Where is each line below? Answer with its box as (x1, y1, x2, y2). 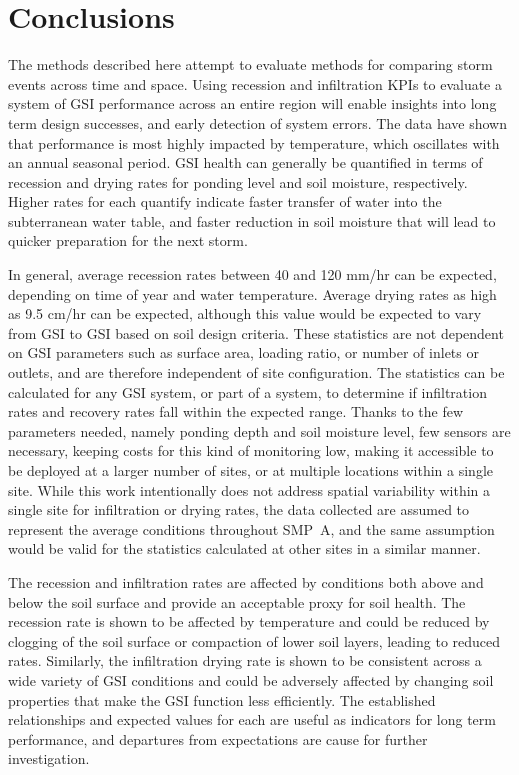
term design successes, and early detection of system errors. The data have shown (8, 112, 507, 133)
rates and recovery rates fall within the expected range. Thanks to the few (8, 401, 464, 422)
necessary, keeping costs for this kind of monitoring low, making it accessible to (8, 440, 494, 461)
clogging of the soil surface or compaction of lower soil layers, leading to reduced (8, 630, 501, 651)
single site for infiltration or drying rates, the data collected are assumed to (8, 499, 470, 520)
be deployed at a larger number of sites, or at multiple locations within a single (8, 460, 494, 480)
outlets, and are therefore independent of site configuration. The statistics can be (8, 362, 505, 383)
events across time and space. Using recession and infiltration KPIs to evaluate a (8, 73, 502, 94)
